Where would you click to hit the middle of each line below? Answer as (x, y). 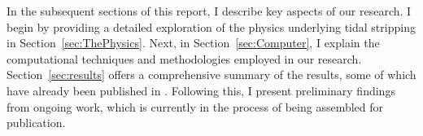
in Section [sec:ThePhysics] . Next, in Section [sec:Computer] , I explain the (193, 43)
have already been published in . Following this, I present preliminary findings (201, 90)
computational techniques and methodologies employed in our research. (184, 58)
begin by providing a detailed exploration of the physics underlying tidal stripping (211, 26)
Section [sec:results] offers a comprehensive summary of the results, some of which (211, 75)
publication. (36, 123)
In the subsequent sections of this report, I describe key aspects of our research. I (209, 11)
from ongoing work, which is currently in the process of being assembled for (195, 106)
